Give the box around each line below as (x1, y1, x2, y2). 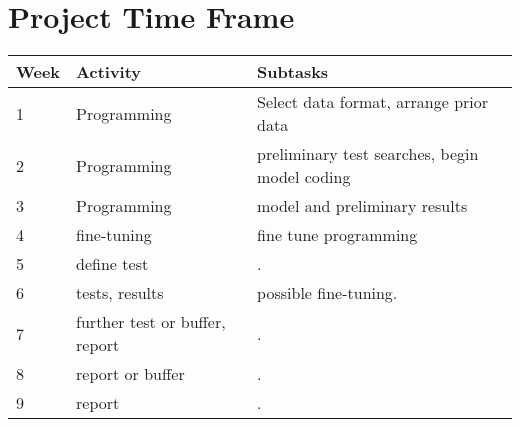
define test (76, 252, 149, 276)
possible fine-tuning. (257, 281, 398, 305)
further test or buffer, (76, 310, 226, 334)
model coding (257, 165, 351, 189)
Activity (76, 60, 142, 84)
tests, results (76, 281, 164, 305)
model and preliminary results (257, 194, 468, 218)
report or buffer (76, 362, 185, 386)
